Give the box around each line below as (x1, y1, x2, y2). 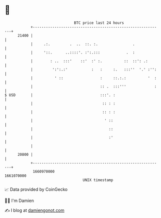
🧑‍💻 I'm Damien (4, 198, 34, 203)
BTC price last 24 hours (74, 20, 124, 25)
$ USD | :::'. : (4, 92, 116, 98)
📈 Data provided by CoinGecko (4, 186, 68, 192)
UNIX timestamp (82, 177, 113, 183)
